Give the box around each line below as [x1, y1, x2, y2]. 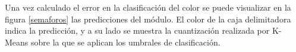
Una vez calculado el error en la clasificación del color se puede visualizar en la [5, 1, 291, 13]
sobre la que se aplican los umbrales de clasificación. [31, 35, 221, 48]
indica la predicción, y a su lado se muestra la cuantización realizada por [5, 24, 270, 37]
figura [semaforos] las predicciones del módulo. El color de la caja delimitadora [5, 12, 291, 25]
